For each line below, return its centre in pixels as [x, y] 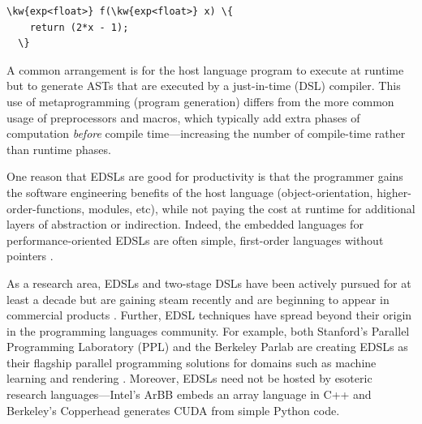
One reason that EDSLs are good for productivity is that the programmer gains [205, 176]
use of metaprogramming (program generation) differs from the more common [200, 101]
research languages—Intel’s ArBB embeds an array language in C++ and [189, 394]
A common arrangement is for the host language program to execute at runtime [205, 69]
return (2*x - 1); [79, 27]
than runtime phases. [59, 149]
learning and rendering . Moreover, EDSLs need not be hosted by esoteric [189, 378]
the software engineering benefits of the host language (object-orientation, [190, 192]
